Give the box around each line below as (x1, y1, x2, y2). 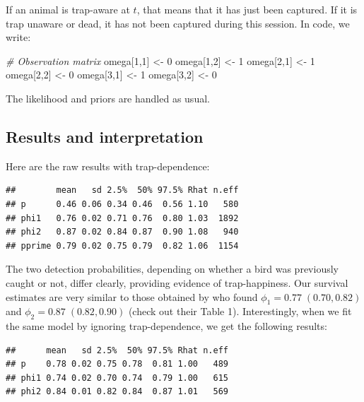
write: (6, 30, 31, 45)
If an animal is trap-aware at (6, 2, 130, 16)
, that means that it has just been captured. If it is (136, 2, 358, 16)
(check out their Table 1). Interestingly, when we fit (128, 304, 352, 319)
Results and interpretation (6, 125, 204, 147)
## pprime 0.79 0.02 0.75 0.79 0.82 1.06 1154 (6, 240, 239, 251)
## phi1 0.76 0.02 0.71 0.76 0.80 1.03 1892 (6, 213, 239, 223)
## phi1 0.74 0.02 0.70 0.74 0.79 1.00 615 (6, 372, 228, 383)
